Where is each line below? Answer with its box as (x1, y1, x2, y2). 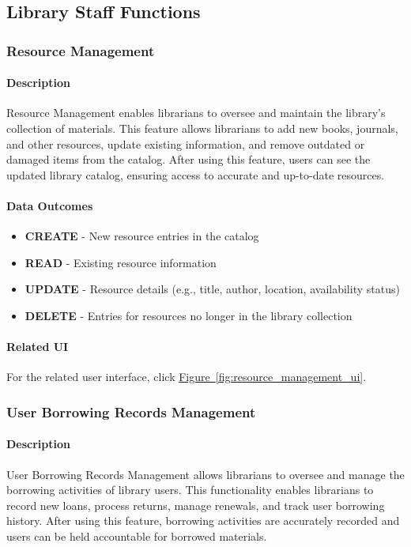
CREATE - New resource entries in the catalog (25, 228, 259, 244)
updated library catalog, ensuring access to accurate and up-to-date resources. (6, 166, 385, 183)
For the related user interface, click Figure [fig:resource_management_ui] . (6, 368, 367, 385)
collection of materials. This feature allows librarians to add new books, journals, (6, 120, 398, 137)
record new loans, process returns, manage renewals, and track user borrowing (6, 496, 385, 513)
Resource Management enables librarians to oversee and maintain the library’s (6, 104, 386, 121)
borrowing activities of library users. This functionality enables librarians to (6, 481, 374, 498)
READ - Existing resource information (25, 254, 217, 270)
